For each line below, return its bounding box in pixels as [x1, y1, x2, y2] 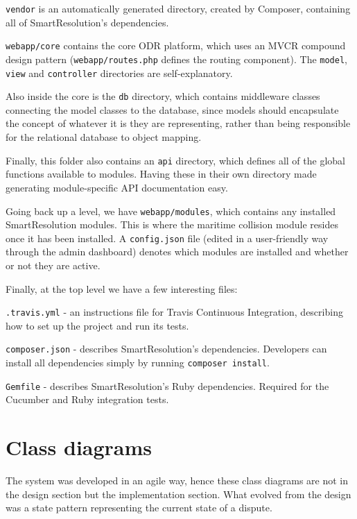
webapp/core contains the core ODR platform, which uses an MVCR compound [6, 38, 346, 53]
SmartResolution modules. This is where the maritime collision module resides [6, 217, 338, 232]
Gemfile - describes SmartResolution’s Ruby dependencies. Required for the [6, 378, 329, 393]
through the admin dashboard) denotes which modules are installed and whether [6, 244, 349, 259]
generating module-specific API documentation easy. [6, 180, 228, 194]
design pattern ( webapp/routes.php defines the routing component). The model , [6, 51, 347, 66]
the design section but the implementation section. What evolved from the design [6, 486, 351, 501]
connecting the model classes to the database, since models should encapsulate [6, 102, 339, 117]
